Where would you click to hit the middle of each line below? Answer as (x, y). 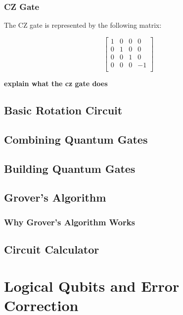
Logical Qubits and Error (92, 286)
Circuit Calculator (52, 249)
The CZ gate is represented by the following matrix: (83, 25)
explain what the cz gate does (56, 83)
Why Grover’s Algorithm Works (70, 222)
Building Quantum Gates (70, 168)
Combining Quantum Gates (76, 139)
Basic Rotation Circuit (63, 110)
